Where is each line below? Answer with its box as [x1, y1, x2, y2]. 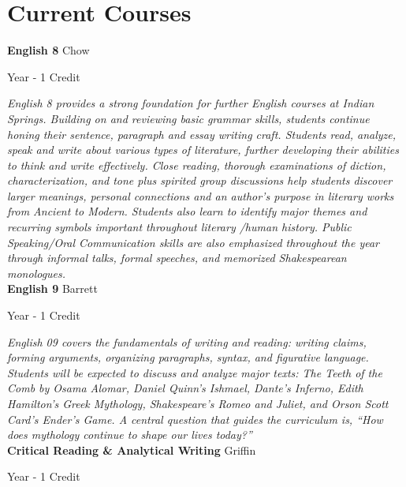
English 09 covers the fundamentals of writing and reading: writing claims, [7, 333, 367, 350]
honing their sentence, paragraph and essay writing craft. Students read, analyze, [7, 125, 397, 142]
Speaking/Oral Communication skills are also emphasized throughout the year [7, 234, 380, 250]
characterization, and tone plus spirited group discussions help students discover [7, 172, 393, 189]
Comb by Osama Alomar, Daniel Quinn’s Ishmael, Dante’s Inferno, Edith [7, 380, 363, 396]
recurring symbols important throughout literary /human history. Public [7, 219, 352, 235]
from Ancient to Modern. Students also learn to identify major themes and [7, 203, 367, 219]
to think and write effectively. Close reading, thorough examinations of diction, [7, 156, 386, 173]
